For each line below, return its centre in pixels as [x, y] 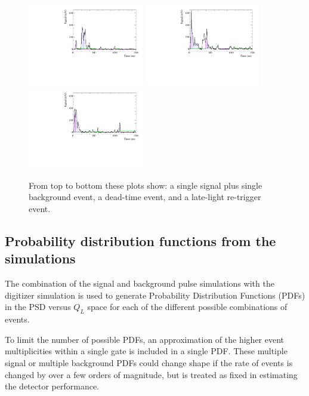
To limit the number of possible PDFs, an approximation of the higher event [145, 339]
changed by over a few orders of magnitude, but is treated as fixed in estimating [151, 374]
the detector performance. [52, 386]
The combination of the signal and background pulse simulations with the [140, 283]
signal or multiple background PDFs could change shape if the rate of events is [149, 363]
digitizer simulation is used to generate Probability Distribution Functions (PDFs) [155, 295]
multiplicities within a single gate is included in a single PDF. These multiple [146, 351]
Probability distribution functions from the [140, 241]
